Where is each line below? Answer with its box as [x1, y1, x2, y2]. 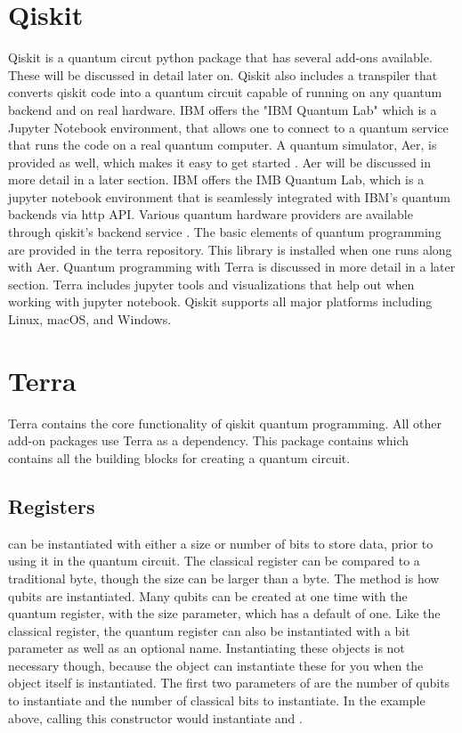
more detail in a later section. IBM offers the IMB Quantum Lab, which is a [8, 170, 425, 189]
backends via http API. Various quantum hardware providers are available [8, 205, 413, 224]
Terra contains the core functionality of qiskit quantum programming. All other [8, 413, 442, 432]
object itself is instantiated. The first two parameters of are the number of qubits [8, 673, 450, 692]
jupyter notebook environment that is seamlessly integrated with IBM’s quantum [8, 187, 450, 206]
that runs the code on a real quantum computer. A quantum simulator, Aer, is [8, 135, 437, 154]
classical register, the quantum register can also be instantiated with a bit [8, 621, 410, 639]
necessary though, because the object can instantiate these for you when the [8, 656, 424, 674]
